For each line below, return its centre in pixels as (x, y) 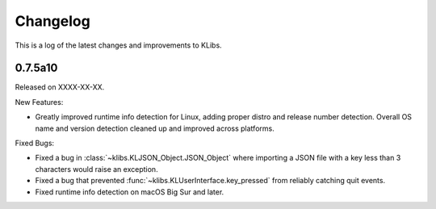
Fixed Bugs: (35, 143)
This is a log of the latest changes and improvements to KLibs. (118, 45)
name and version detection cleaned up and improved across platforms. (155, 128)
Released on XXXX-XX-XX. (60, 87)
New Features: (39, 102)
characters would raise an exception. (96, 169)
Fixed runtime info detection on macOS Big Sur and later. (130, 192)
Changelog (52, 21)
